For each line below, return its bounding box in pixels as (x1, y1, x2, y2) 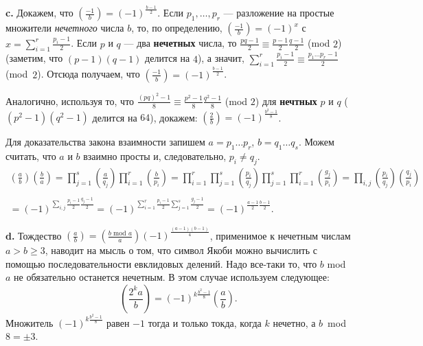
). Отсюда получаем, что (37, 67, 140, 81)
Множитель (5, 315, 54, 330)
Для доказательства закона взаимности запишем (5, 135, 205, 149)
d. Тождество (5, 228, 62, 242)
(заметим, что (5, 51, 63, 65)
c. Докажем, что (5, 5, 73, 20)
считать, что (5, 148, 56, 163)
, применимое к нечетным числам (209, 228, 351, 242)
